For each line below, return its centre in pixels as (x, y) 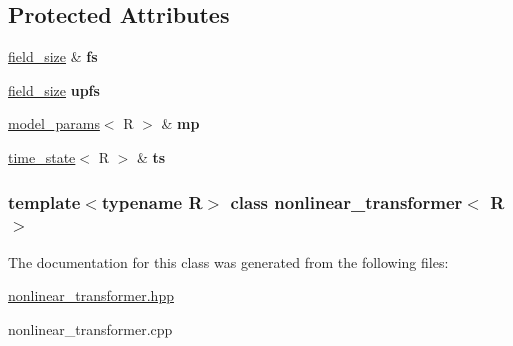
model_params (54, 123)
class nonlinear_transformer (346, 201)
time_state (42, 156)
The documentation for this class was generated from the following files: (228, 261)
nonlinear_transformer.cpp (90, 328)
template (44, 201)
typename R (152, 201)
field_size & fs (53, 56)
